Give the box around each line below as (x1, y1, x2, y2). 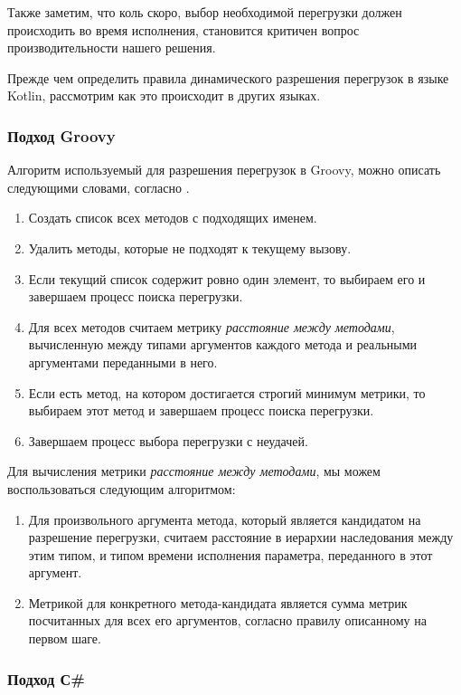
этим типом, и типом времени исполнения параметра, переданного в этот (28, 545, 433, 564)
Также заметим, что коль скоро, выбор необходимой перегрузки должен (7, 3, 402, 21)
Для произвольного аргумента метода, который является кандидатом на (28, 509, 421, 528)
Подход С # (7, 667, 86, 690)
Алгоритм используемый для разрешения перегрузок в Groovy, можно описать (7, 160, 441, 179)
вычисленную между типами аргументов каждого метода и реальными (28, 335, 418, 354)
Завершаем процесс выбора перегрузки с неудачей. (28, 431, 308, 450)
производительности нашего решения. (7, 38, 216, 57)
